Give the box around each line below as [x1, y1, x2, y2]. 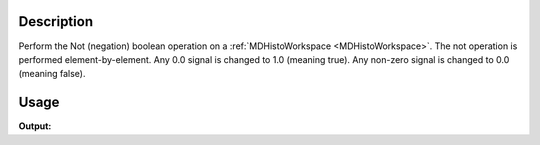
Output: [18, 120, 52, 132]
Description [18, 13, 94, 30]
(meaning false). [18, 68, 86, 80]
